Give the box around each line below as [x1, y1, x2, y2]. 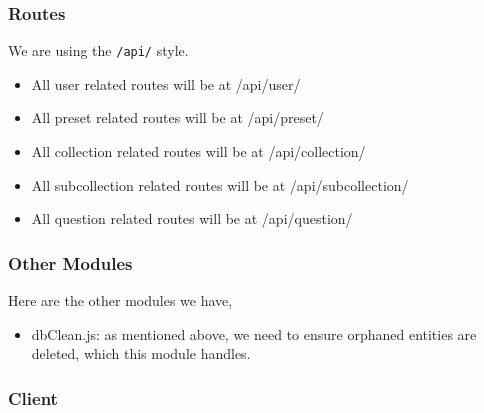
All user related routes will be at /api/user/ [31, 73, 301, 94]
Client [8, 385, 58, 410]
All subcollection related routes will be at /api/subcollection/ [31, 174, 409, 195]
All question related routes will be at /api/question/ [31, 208, 353, 229]
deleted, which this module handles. [31, 343, 251, 364]
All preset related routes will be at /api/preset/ [31, 107, 324, 128]
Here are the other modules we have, [8, 290, 233, 311]
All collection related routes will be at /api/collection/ [31, 141, 366, 162]
